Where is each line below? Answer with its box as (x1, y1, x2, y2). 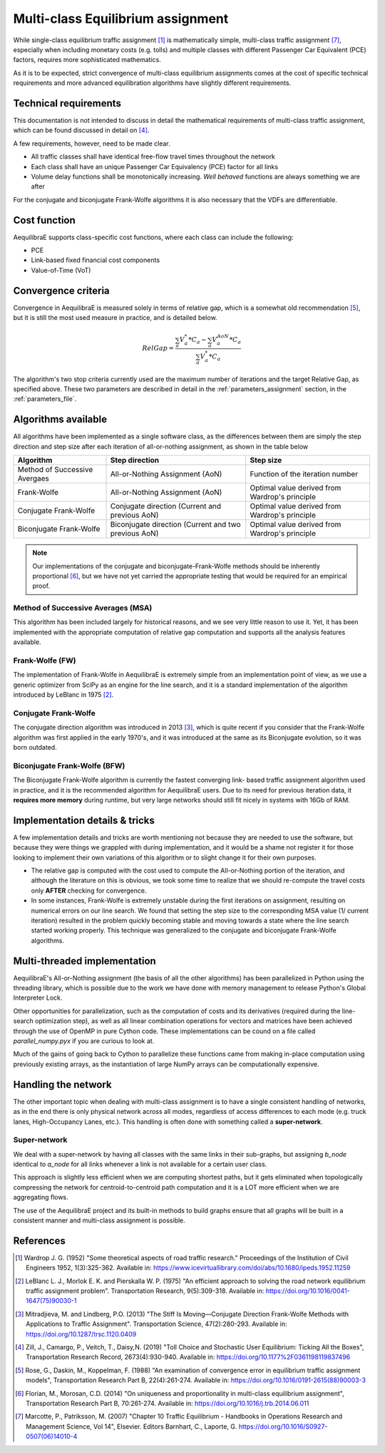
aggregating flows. (13, 1193, 69, 1202)
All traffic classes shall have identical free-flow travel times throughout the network (31, 152, 276, 161)
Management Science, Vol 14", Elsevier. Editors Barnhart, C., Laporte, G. (26, 1422, 237, 1431)
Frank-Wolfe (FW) (13, 655, 76, 665)
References (13, 1235, 66, 1247)
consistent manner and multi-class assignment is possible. (13, 1216, 185, 1225)
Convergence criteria (13, 284, 110, 296)
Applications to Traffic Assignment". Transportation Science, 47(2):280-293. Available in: (26, 1319, 287, 1328)
